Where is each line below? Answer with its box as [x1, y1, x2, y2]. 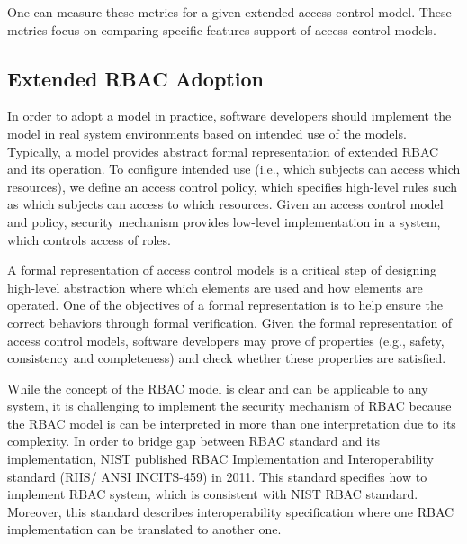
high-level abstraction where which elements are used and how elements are [7, 277, 423, 296]
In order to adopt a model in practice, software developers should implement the [7, 106, 452, 125]
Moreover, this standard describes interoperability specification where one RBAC [7, 502, 454, 521]
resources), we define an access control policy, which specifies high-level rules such [7, 177, 458, 195]
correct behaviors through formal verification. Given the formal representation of [7, 313, 453, 331]
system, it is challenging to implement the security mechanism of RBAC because [7, 396, 452, 415]
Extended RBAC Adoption [7, 64, 264, 92]
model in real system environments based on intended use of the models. [7, 123, 407, 142]
